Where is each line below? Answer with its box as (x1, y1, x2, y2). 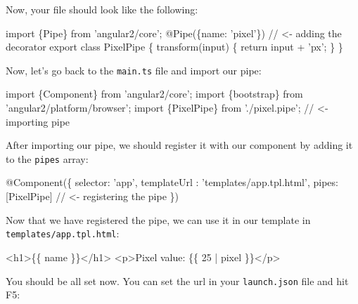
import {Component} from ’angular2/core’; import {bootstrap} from (6, 86, 303, 101)
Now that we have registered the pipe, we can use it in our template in (6, 212, 311, 227)
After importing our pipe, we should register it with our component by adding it (6, 138, 353, 152)
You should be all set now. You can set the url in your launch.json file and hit (6, 273, 349, 288)
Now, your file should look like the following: (6, 2, 198, 16)
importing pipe (6, 114, 70, 128)
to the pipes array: (6, 151, 89, 166)
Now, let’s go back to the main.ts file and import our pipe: (6, 62, 262, 77)
